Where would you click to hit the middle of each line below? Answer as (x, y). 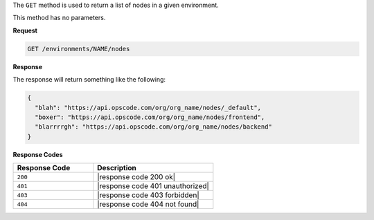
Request (25, 30)
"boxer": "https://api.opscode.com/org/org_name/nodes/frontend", (150, 117)
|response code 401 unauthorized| (153, 186)
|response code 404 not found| (148, 204)
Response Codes (38, 154)
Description (117, 168)
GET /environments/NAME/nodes (79, 49)
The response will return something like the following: (89, 80)
